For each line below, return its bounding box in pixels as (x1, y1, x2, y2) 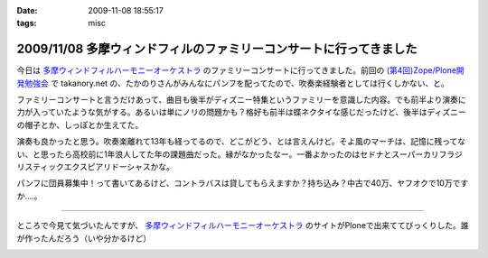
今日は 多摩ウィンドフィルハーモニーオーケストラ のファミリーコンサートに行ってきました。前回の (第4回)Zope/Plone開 (16, 65, 465, 76)
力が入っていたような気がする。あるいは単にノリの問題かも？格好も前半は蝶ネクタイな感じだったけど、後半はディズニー (16, 106, 467, 117)
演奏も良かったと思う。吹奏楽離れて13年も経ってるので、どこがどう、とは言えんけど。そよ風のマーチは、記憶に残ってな (16, 136, 465, 147)
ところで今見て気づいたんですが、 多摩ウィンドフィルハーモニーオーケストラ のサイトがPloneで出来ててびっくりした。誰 (16, 220, 469, 231)
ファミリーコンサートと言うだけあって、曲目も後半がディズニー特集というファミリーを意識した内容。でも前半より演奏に (16, 95, 467, 106)
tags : (16, 18, 37, 29)
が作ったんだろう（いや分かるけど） (16, 233, 152, 244)
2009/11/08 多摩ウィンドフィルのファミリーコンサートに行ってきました (16, 41, 418, 57)
